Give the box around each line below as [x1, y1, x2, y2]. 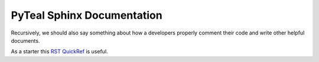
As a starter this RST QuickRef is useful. [11, 48, 109, 55]
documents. [11, 37, 40, 44]
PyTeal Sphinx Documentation [11, 9, 162, 22]
